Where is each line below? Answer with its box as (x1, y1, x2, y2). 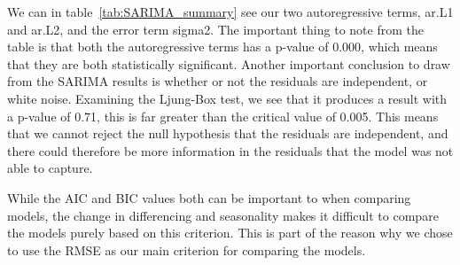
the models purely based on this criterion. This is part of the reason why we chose (7, 223, 453, 242)
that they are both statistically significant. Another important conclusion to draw (7, 54, 450, 73)
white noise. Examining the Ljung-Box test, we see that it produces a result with (7, 89, 448, 107)
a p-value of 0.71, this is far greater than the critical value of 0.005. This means (7, 106, 439, 125)
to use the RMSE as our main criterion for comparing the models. (7, 240, 366, 259)
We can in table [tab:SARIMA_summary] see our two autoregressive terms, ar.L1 (7, 3, 454, 20)
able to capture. (7, 159, 93, 177)
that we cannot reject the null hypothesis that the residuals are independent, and (7, 124, 448, 143)
